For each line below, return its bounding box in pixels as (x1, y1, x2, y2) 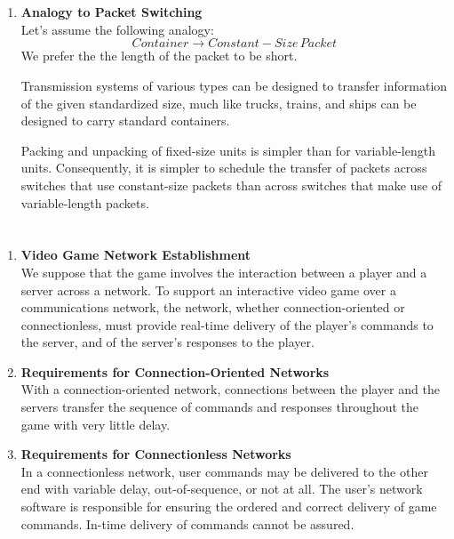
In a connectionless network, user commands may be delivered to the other (20, 462, 428, 480)
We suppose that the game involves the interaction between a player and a (20, 262, 427, 281)
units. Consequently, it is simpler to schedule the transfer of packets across (20, 158, 427, 177)
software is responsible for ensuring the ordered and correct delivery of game (20, 497, 437, 516)
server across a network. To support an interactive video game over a (20, 280, 396, 299)
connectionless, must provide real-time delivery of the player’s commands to (20, 315, 434, 334)
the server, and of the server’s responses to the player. (20, 333, 315, 351)
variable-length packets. (20, 193, 149, 212)
